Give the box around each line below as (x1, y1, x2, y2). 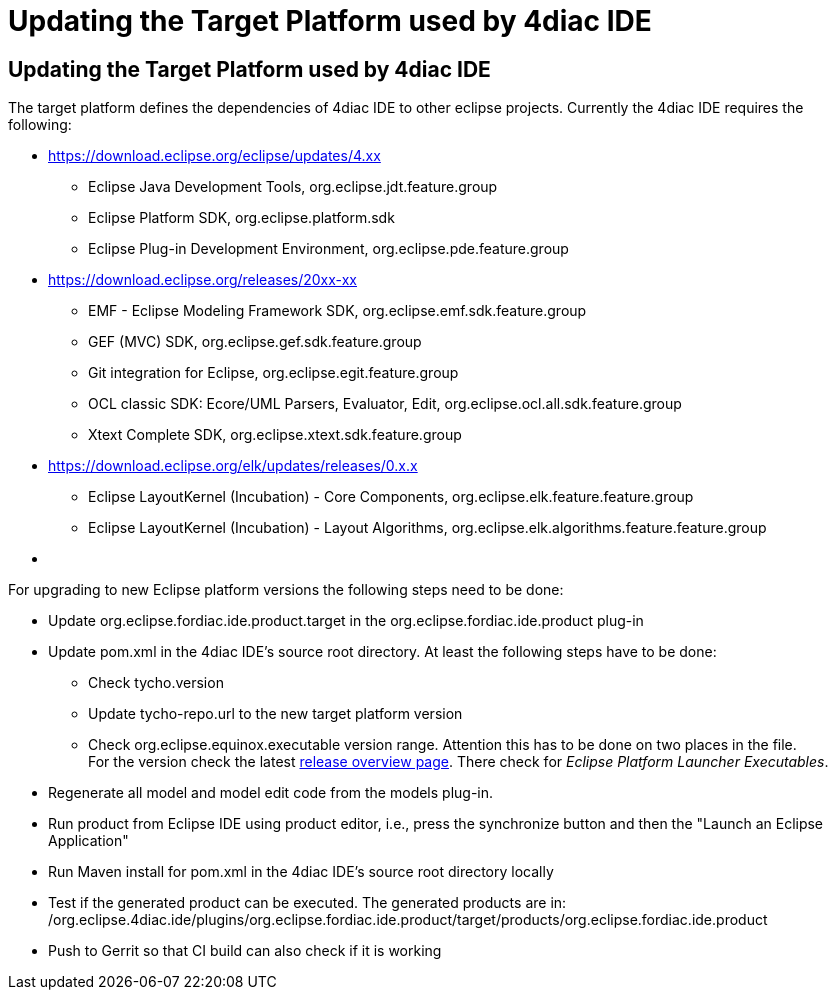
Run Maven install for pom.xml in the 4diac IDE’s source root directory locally (48, 863, 554, 881)
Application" (48, 832, 129, 850)
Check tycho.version (88, 674, 224, 692)
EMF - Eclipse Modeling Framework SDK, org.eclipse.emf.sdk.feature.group (88, 302, 587, 320)
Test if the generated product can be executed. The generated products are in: (48, 894, 567, 912)
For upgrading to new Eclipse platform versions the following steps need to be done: (8, 581, 564, 599)
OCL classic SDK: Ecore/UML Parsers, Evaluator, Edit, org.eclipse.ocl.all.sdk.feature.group (88, 395, 682, 413)
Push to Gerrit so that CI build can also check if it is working (48, 942, 442, 960)
